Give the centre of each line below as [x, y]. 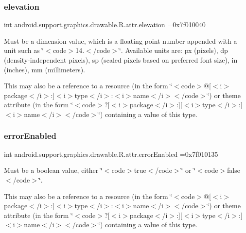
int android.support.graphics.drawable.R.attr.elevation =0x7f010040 [105, 25]
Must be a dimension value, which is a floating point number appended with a [121, 41]
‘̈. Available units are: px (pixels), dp [173, 50]
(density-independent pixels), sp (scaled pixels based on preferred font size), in [121, 60]
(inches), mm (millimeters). [45, 69]
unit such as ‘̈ [24, 50]
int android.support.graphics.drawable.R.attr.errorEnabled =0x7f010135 [111, 154]
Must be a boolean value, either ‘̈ [53, 170]
